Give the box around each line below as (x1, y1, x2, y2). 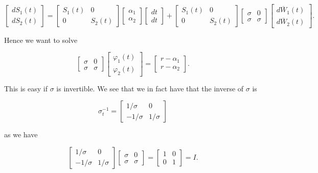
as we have (4, 129, 38, 140)
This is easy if (4, 83, 48, 93)
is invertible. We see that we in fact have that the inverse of (56, 83, 244, 93)
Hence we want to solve (4, 34, 78, 45)
